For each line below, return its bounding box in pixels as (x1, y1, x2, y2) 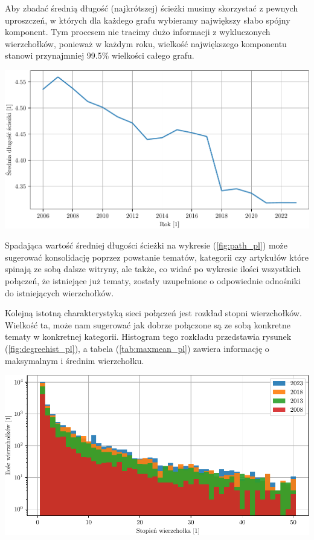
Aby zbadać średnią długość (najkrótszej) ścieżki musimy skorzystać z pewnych (5, 2, 298, 14)
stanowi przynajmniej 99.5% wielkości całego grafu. (5, 49, 194, 62)
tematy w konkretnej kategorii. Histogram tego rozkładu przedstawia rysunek (5, 330, 292, 343)
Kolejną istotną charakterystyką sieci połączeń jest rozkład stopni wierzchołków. (5, 307, 302, 319)
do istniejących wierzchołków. (5, 286, 114, 299)
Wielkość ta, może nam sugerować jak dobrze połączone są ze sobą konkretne (5, 318, 290, 331)
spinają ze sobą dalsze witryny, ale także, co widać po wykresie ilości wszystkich (5, 262, 301, 275)
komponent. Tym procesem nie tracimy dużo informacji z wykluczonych (5, 25, 271, 38)
